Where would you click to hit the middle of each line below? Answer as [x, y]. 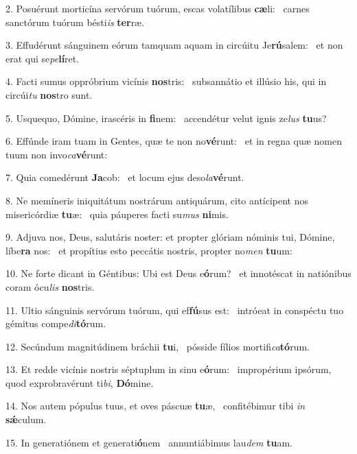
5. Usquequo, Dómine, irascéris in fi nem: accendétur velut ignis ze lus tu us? [166, 118]
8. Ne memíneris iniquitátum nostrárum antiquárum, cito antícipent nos [157, 200]
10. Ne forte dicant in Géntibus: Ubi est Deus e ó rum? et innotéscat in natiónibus [178, 273]
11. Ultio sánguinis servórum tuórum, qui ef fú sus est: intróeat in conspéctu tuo [175, 310]
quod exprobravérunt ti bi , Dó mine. [80, 382]
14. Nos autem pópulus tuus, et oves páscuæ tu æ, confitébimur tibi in [156, 406]
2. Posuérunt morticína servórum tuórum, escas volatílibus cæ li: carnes [158, 8]
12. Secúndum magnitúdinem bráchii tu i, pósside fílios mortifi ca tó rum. [158, 346]
